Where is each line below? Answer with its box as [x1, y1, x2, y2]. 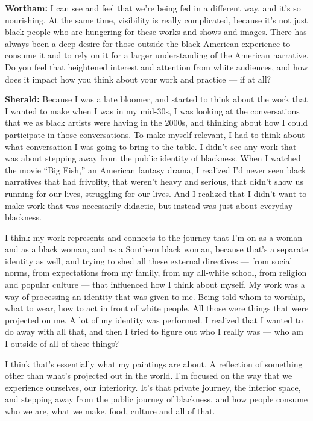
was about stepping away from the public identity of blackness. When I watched [5, 152, 301, 164]
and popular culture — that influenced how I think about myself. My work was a [5, 278, 305, 291]
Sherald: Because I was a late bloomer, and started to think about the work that [5, 93, 308, 105]
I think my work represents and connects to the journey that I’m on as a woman [5, 231, 303, 243]
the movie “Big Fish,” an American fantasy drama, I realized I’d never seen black [5, 163, 306, 176]
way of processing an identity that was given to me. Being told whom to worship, [5, 290, 305, 302]
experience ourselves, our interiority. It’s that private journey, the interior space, [5, 381, 301, 393]
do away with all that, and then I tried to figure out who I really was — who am [5, 325, 303, 338]
